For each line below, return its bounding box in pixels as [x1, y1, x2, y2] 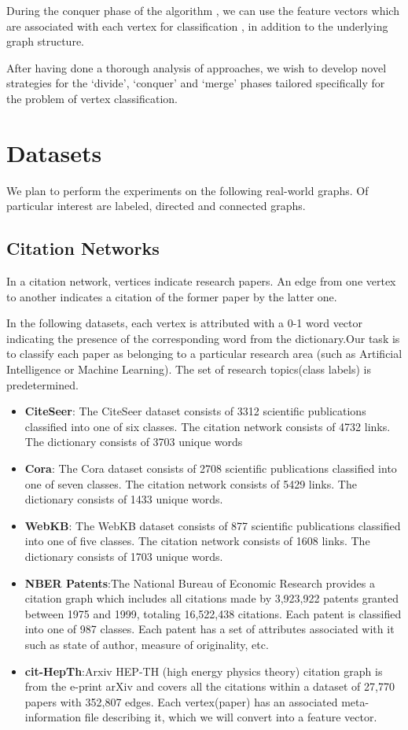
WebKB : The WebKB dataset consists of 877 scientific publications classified [24, 517, 401, 533]
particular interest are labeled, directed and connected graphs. [6, 197, 306, 214]
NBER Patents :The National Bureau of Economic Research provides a [24, 574, 375, 591]
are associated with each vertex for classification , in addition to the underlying [6, 17, 388, 34]
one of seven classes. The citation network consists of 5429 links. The [24, 475, 357, 492]
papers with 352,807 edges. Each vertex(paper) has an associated [24, 693, 338, 710]
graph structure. [6, 33, 84, 50]
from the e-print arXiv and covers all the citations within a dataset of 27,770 [24, 678, 395, 695]
